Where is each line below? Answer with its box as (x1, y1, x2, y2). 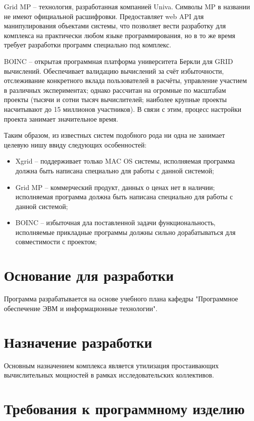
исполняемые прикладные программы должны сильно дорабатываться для (15, 227, 236, 237)
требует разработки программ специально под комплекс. (4, 40, 171, 50)
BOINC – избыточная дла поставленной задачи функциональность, (15, 217, 216, 228)
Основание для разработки (4, 265, 174, 285)
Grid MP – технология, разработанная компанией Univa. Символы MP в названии (4, 1, 250, 11)
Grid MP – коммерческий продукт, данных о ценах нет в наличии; (15, 182, 215, 192)
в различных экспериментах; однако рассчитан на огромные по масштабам (4, 84, 226, 95)
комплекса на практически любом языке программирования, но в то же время (4, 30, 235, 40)
